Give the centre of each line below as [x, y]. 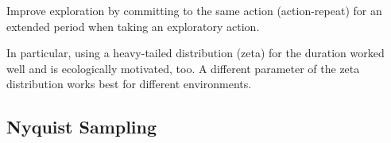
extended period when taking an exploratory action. [133, 26]
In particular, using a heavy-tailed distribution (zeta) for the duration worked [195, 53]
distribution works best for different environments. [129, 84]
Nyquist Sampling [82, 127]
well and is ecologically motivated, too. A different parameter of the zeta [183, 68]
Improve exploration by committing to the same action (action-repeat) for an [194, 10]
